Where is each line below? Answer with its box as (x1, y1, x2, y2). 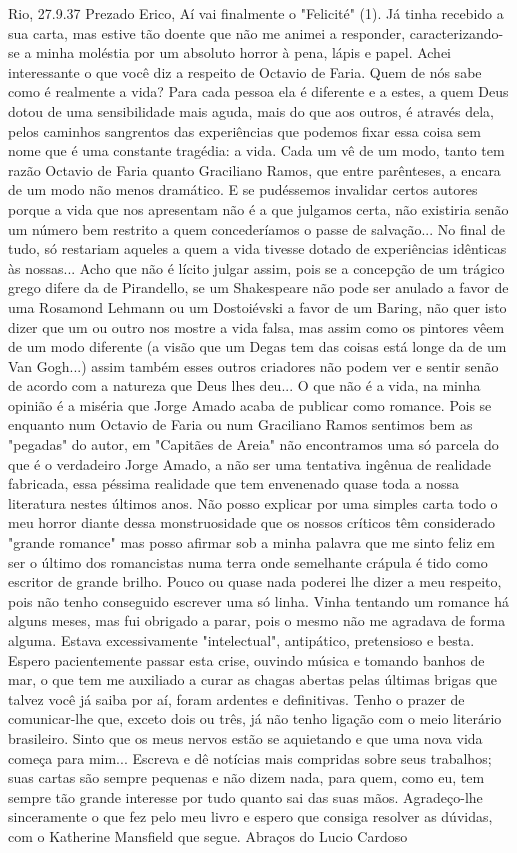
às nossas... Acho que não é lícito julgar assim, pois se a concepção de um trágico (8, 257, 505, 278)
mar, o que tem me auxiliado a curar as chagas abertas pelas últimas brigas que (8, 669, 498, 690)
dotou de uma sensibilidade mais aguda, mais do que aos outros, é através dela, (8, 100, 494, 121)
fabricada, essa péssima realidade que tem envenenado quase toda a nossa (8, 473, 459, 494)
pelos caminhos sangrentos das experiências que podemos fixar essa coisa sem (8, 120, 482, 141)
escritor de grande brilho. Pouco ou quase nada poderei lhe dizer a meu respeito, (8, 571, 502, 592)
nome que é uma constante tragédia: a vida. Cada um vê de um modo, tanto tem (8, 140, 505, 161)
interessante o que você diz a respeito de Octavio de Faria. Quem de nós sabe (8, 61, 482, 82)
